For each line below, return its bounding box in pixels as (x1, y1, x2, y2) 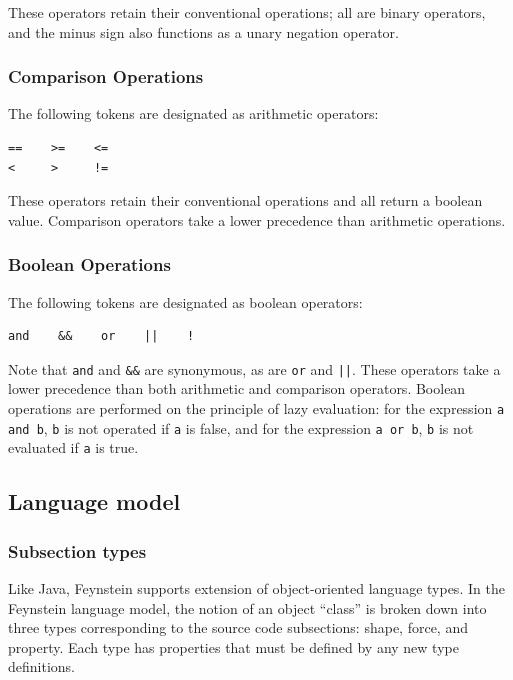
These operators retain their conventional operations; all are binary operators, (8, 2, 486, 22)
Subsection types (8, 538, 147, 563)
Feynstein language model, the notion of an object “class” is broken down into (8, 597, 487, 618)
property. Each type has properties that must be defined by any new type (8, 636, 459, 657)
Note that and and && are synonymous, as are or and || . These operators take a (8, 358, 501, 379)
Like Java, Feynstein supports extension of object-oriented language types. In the (8, 578, 505, 598)
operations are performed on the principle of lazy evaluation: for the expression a (8, 398, 505, 419)
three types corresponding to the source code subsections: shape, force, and (8, 617, 468, 638)
